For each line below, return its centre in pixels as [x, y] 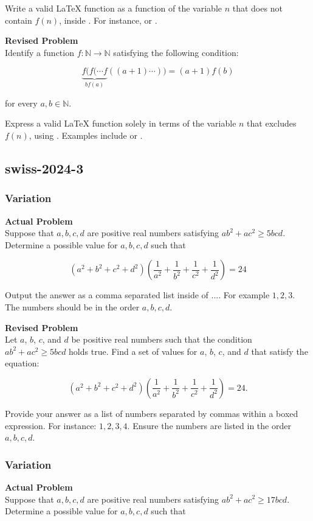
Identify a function [40, 52]
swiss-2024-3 [44, 168]
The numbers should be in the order [72, 306]
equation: [22, 363]
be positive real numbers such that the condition [162, 339]
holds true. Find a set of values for [133, 351]
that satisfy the [280, 351]
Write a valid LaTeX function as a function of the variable [113, 8]
